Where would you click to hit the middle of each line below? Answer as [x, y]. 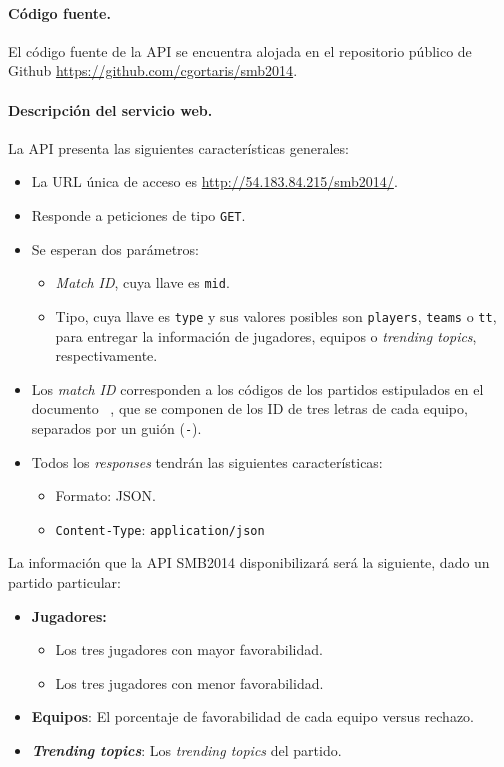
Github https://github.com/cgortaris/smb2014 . [153, 70]
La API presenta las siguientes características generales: [178, 147]
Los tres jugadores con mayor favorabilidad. [189, 649]
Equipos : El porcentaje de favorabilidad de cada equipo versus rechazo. [253, 716]
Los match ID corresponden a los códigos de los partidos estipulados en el [257, 388]
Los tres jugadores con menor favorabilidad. [189, 682]
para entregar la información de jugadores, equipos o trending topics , [266, 335]
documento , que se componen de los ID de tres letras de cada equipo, [249, 408]
